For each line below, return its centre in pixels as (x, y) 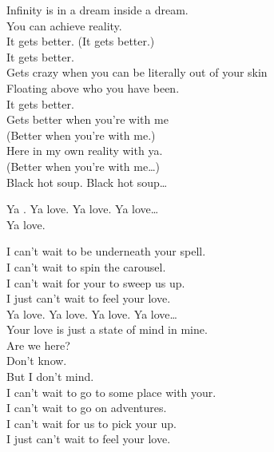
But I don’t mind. (50, 377)
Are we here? (38, 345)
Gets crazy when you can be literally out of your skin (137, 72)
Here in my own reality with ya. (85, 151)
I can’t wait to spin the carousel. (86, 266)
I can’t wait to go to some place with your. (111, 392)
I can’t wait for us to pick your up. (91, 423)
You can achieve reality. (64, 25)
